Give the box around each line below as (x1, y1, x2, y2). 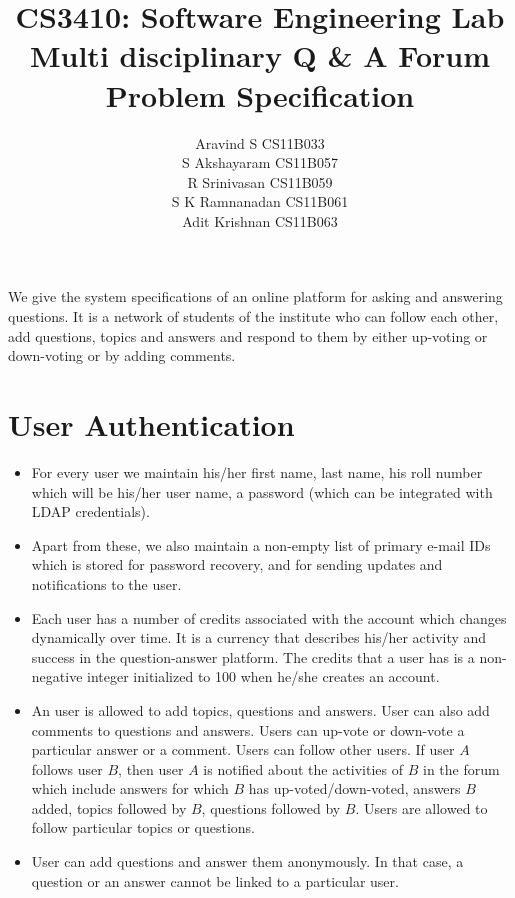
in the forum (423, 758, 500, 779)
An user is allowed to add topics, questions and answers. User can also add (31, 699, 490, 720)
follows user (31, 758, 103, 779)
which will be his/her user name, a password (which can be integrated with (31, 481, 493, 502)
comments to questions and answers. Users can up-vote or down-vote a (31, 719, 465, 740)
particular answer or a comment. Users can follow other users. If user (31, 739, 455, 760)
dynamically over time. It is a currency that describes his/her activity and (31, 627, 487, 648)
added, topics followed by (31, 797, 187, 818)
